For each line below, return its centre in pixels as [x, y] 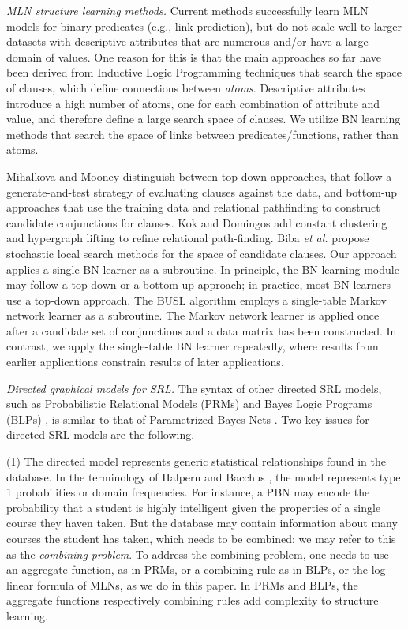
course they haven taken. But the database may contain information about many [202, 523]
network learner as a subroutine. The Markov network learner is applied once [193, 315]
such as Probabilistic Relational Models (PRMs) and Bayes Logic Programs [189, 404]
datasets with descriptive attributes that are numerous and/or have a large [187, 41]
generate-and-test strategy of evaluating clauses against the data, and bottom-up [202, 191]
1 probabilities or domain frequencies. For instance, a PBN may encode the [188, 492]
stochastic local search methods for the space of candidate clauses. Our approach [202, 253]
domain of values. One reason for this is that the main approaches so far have [194, 56]
